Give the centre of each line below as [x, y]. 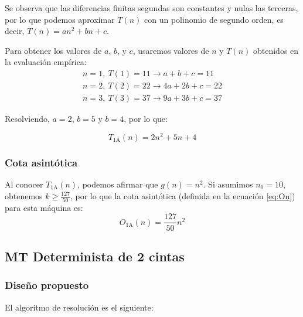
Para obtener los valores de [53, 50]
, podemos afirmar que [118, 184]
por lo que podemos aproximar [60, 19]
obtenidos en [276, 50]
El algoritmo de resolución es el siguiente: [79, 307]
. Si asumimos [228, 184]
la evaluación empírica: [46, 62]
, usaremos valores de [171, 50]
